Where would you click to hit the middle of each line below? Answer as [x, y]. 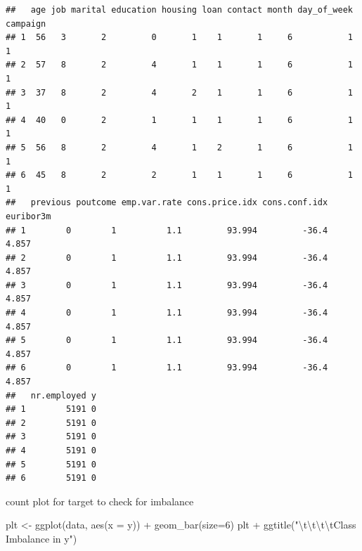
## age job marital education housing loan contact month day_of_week [179, 10]
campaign [26, 24]
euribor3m [28, 216]
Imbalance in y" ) [41, 538]
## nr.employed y [51, 395]
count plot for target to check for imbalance [100, 501]
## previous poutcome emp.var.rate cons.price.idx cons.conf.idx [167, 203]
